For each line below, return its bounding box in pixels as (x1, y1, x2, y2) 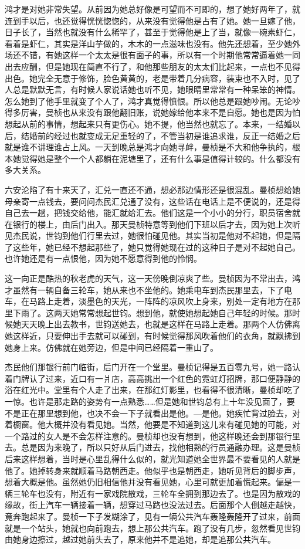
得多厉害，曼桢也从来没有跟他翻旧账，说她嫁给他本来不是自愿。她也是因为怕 (5, 106, 300, 118)
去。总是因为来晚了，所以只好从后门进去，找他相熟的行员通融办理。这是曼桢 (5, 441, 300, 453)
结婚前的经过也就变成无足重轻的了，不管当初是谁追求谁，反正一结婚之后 (21, 129, 300, 141)
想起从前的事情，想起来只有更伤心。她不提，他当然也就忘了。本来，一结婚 (5, 117, 292, 130)
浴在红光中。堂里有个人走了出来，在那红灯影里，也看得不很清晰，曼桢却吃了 (5, 384, 300, 396)
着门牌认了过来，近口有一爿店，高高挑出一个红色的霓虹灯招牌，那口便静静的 (5, 372, 300, 384)
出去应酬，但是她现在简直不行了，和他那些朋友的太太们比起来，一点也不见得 (5, 60, 300, 72)
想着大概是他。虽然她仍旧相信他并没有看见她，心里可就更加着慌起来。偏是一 (5, 476, 300, 488)
